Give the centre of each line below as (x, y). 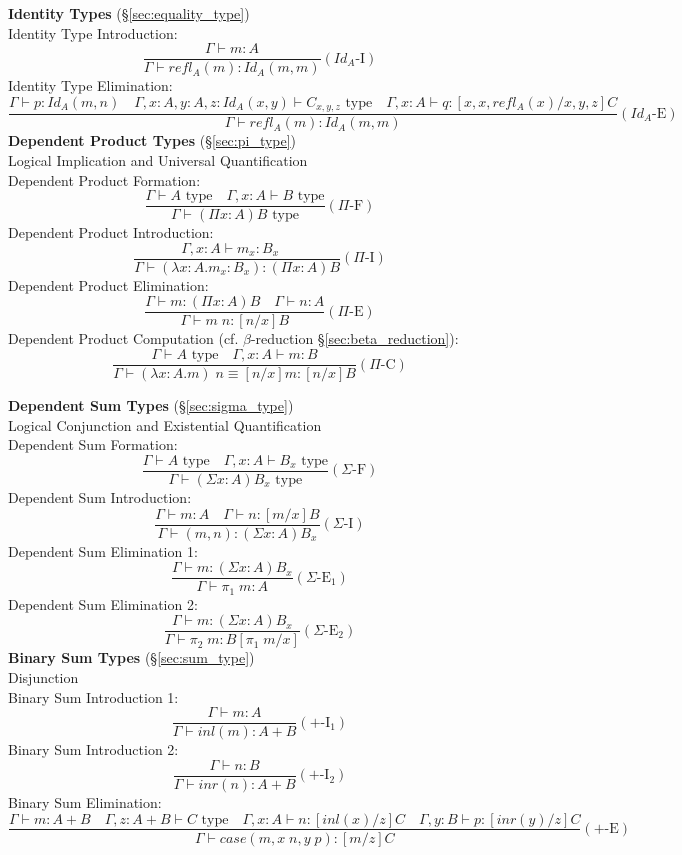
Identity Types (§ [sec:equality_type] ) (129, 13)
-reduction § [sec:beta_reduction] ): (354, 338)
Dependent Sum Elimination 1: (103, 550)
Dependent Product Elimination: (108, 284)
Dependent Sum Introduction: (100, 496)
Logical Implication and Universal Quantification (158, 159)
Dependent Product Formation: (104, 179)
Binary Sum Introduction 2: (93, 749)
